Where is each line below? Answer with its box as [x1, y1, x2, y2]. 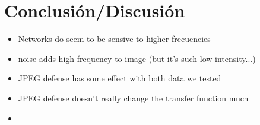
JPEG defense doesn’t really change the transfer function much [18, 91, 249, 104]
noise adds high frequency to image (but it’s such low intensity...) [18, 52, 256, 64]
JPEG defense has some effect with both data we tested [18, 72, 221, 84]
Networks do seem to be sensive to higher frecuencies [18, 32, 211, 45]
